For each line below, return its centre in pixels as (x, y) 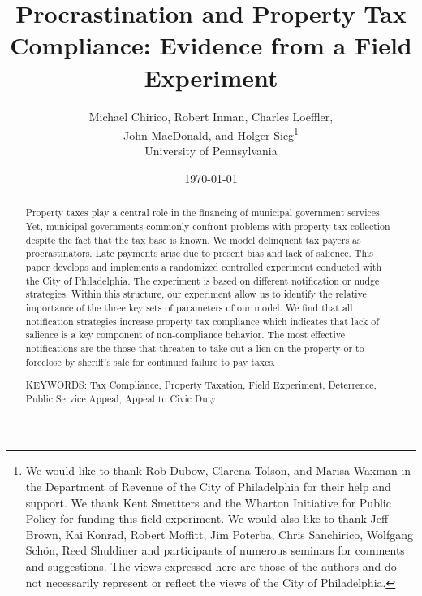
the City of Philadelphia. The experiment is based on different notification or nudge (202, 280)
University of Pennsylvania (211, 151)
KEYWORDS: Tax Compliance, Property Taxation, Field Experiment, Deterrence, (201, 385)
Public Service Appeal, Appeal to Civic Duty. (122, 398)
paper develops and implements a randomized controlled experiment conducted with (204, 266)
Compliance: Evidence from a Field (211, 45)
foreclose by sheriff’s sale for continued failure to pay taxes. (151, 361)
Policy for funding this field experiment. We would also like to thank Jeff (207, 518)
